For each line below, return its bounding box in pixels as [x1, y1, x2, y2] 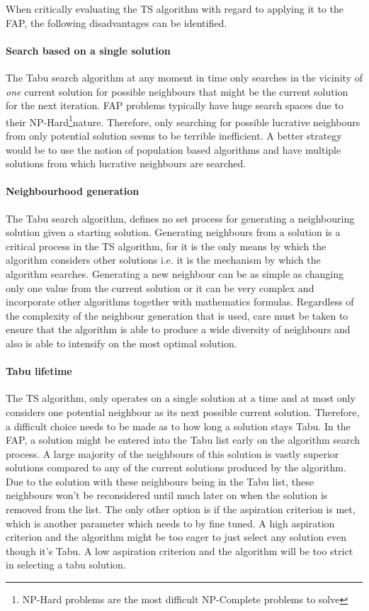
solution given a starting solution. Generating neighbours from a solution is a [6, 225, 341, 240]
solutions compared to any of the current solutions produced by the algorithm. [6, 460, 346, 475]
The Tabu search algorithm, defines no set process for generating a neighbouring [6, 211, 355, 225]
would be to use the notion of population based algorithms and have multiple [6, 142, 341, 157]
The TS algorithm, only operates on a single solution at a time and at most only [6, 391, 356, 405]
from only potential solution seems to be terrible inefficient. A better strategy [6, 128, 342, 143]
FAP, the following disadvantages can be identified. [6, 15, 227, 30]
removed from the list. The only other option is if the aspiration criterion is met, [6, 502, 356, 517]
